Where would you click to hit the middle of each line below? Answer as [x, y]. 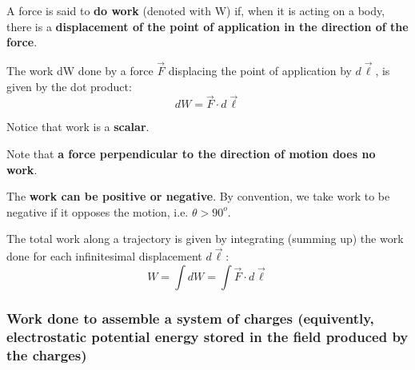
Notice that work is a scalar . [78, 127]
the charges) [47, 354]
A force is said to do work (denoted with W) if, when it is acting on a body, [196, 10]
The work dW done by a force [80, 70]
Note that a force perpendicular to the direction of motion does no [191, 153]
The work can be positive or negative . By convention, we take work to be [198, 196]
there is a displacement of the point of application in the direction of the [207, 26]
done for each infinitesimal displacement [104, 256]
